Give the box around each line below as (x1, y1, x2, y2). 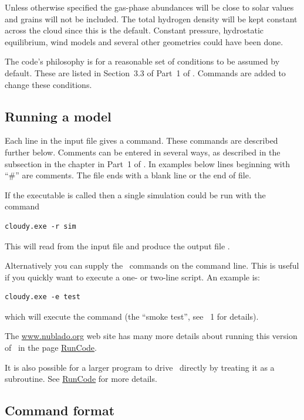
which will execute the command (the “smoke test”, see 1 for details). (5, 310, 259, 322)
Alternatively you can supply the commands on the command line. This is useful (5, 259, 299, 272)
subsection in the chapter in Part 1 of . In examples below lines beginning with (5, 157, 290, 170)
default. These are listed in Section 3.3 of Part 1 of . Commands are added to (5, 66, 286, 79)
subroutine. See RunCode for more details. (5, 372, 157, 385)
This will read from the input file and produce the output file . (5, 239, 230, 252)
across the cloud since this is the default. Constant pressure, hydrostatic (5, 24, 264, 36)
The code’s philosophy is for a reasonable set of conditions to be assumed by (5, 55, 280, 67)
